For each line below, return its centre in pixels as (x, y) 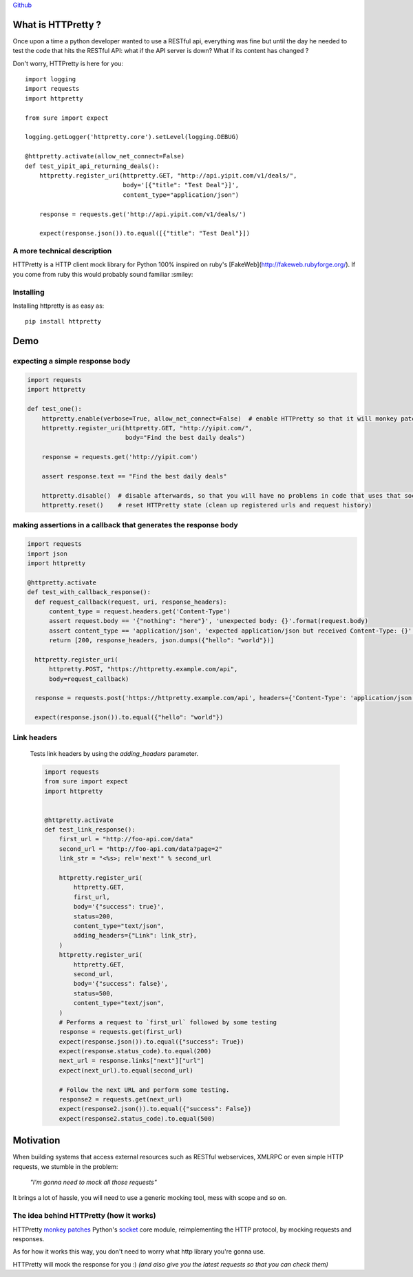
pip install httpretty (63, 321)
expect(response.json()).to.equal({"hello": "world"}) (129, 717)
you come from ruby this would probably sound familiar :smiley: (103, 274)
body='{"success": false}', (121, 984)
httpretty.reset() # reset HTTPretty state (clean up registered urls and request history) (207, 505)
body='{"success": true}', (119, 907)
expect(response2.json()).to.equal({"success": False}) (155, 1109)
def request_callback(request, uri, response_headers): (131, 602)
